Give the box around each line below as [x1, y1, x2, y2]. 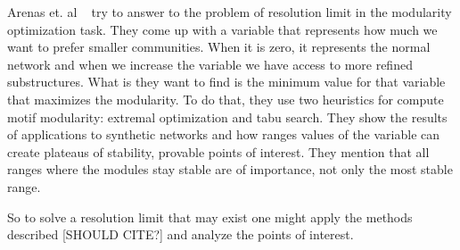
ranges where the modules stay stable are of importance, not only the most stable [7, 160, 453, 179]
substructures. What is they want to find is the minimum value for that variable [7, 72, 446, 91]
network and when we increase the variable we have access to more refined [7, 54, 413, 73]
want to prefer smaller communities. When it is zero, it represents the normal [7, 37, 431, 56]
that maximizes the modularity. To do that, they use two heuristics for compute [7, 89, 444, 108]
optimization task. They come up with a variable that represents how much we [7, 20, 438, 38]
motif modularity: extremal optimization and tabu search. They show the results [7, 107, 448, 126]
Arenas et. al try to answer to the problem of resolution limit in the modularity [7, 3, 452, 21]
